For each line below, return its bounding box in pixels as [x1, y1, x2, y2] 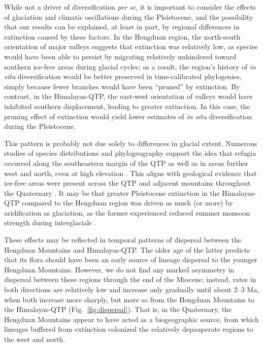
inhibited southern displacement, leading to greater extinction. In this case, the [4, 100, 250, 111]
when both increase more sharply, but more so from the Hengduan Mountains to [4, 294, 255, 304]
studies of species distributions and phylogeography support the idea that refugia [4, 148, 256, 158]
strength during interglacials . [4, 217, 96, 228]
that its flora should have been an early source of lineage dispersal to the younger [4, 254, 257, 265]
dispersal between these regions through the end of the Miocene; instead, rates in [4, 274, 256, 285]
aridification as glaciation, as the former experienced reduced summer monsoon [4, 207, 250, 218]
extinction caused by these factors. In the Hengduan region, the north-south [4, 31, 241, 42]
